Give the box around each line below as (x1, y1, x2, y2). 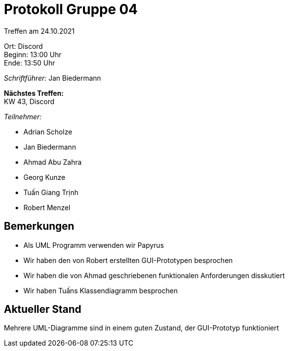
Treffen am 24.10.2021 (4, 26, 75, 35)
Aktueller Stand (4, 303, 82, 316)
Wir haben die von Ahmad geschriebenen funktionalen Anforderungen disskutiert (23, 271, 285, 280)
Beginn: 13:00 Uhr (4, 50, 62, 59)
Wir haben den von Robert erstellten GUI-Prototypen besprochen (23, 256, 233, 264)
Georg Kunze (23, 173, 65, 181)
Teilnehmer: (4, 112, 42, 121)
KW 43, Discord (4, 97, 55, 106)
